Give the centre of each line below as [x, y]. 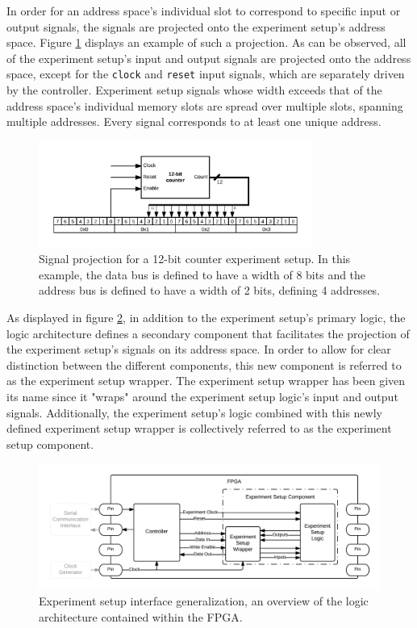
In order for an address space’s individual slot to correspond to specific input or [204, 10]
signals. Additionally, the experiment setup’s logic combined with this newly [194, 412]
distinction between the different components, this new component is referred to [204, 364]
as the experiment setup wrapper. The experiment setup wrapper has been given [206, 381]
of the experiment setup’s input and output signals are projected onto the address [209, 58]
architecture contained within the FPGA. [141, 617]
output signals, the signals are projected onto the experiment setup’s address [196, 26]
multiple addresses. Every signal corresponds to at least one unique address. [194, 121]
